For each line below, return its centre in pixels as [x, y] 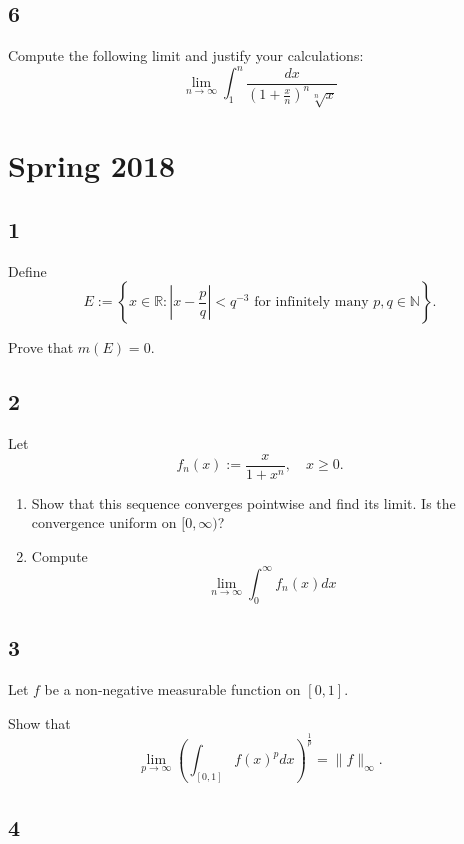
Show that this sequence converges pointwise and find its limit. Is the [243, 502]
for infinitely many [311, 302]
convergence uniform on [104, 522]
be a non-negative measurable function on [172, 688]
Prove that [41, 347]
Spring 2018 [92, 165]
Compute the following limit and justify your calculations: [186, 55]
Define [27, 270]
